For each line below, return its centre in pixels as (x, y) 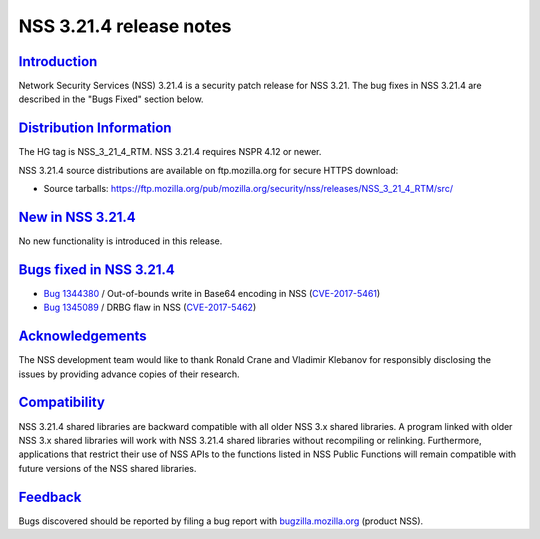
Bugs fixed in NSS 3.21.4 (96, 269)
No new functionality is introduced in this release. (120, 241)
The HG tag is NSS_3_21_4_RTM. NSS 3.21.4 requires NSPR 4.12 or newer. (170, 152)
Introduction (58, 61)
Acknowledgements (82, 336)
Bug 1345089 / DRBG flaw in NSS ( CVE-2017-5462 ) (150, 307)
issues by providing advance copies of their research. (129, 374)
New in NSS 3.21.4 (77, 216)
